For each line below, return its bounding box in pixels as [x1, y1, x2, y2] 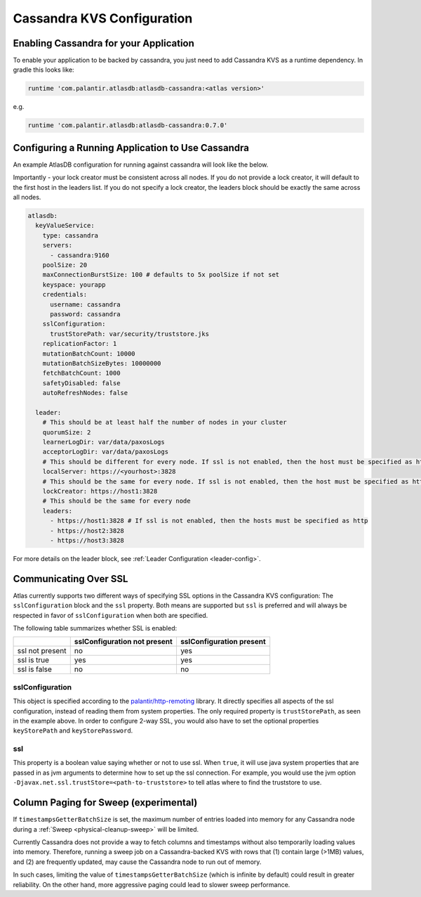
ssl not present [17, 646, 67, 656]
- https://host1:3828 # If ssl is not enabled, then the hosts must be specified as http [50, 517, 368, 525]
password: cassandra [50, 310, 121, 318]
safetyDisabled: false [42, 379, 121, 387]
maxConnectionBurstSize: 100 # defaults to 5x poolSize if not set [42, 271, 280, 279]
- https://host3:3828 [50, 536, 124, 544]
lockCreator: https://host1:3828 [42, 487, 158, 495]
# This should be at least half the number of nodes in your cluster [42, 418, 287, 427]
